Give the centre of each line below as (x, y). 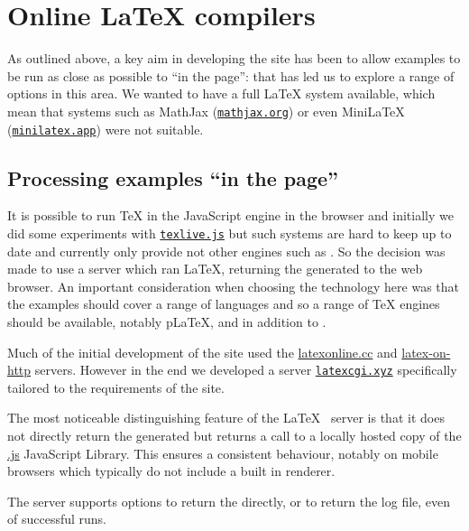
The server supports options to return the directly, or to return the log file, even (229, 501)
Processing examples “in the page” (173, 177)
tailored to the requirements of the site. (116, 387)
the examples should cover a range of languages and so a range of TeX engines (224, 304)
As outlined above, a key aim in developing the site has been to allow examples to (234, 58)
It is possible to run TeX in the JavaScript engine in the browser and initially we (230, 215)
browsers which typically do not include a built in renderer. (171, 471)
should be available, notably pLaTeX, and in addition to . (167, 322)
